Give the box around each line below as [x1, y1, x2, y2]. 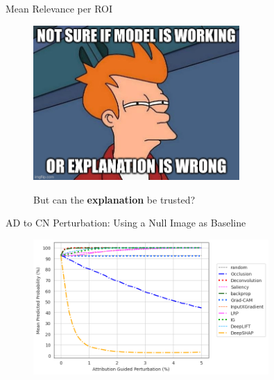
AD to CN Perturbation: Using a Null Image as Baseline [6, 215, 246, 230]
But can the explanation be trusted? [33, 192, 196, 206]
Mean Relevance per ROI [6, 1, 113, 15]
